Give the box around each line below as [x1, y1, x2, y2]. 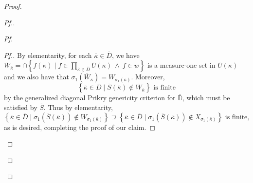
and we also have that [4, 72, 69, 82]
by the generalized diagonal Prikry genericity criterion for [4, 92, 176, 103]
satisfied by [4, 102, 37, 112]
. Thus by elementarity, [43, 102, 113, 112]
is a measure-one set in [147, 60, 216, 70]
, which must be [182, 92, 230, 103]
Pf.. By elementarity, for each [4, 50, 92, 60]
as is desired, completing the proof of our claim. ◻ [4, 122, 156, 132]
